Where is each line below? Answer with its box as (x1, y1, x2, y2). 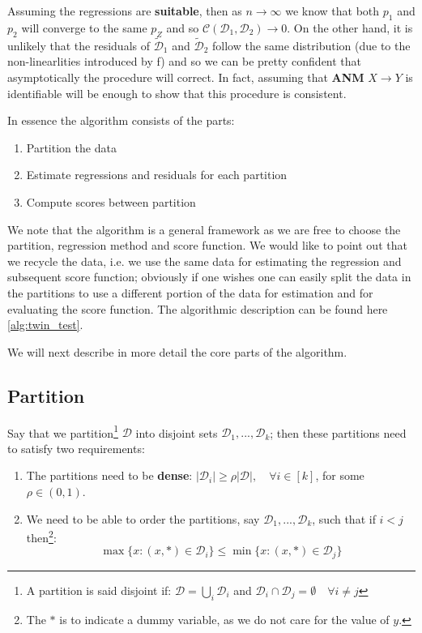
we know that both (285, 2, 380, 19)
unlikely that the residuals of (7, 36, 150, 53)
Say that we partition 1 (7, 421, 118, 441)
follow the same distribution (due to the (212, 36, 411, 53)
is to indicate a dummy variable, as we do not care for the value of (59, 610, 390, 627)
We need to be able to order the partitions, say (26, 510, 260, 527)
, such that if (312, 510, 376, 527)
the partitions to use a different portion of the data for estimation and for (7, 284, 373, 301)
